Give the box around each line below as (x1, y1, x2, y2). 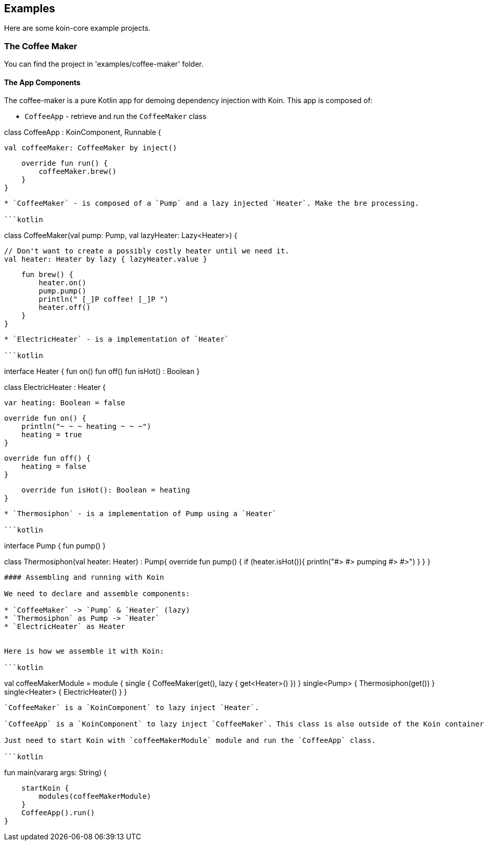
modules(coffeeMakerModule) (38, 792, 151, 801)
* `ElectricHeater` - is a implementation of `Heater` (4, 335, 229, 344)
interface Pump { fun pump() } (4, 541, 106, 551)
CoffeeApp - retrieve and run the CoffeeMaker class (25, 112, 207, 121)
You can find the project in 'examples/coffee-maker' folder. (4, 60, 204, 69)
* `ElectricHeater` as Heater (4, 622, 126, 631)
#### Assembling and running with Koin (4, 573, 164, 582)
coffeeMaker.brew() (38, 167, 117, 176)
